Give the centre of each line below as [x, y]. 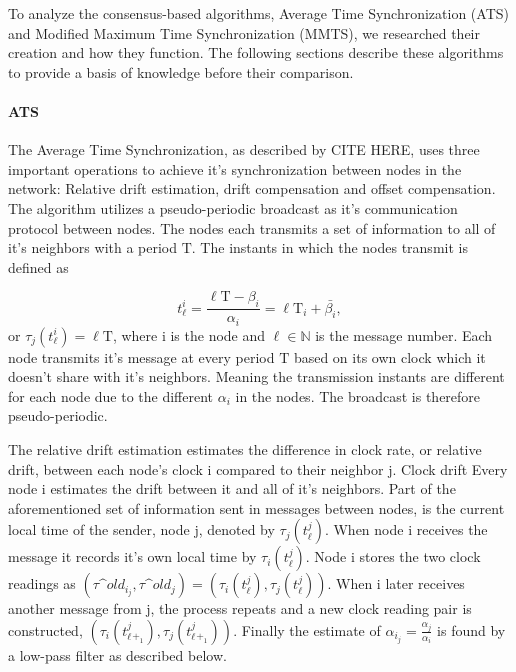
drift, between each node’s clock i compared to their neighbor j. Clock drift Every [258, 468]
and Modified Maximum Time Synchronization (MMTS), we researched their [244, 32]
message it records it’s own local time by [132, 556]
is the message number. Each [404, 334]
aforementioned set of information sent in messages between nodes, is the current [256, 507]
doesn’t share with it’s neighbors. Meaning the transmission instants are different [256, 376]
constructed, [45, 629]
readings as [42, 583]
